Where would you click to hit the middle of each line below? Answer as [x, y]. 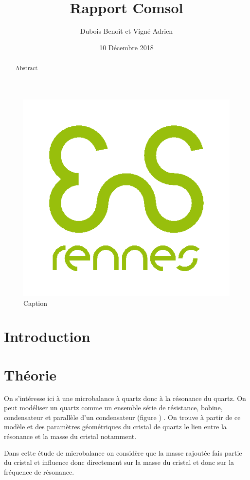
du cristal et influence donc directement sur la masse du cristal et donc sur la [119, 462]
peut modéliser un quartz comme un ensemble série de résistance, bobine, [113, 408]
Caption [36, 303]
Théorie [30, 374]
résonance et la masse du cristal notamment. [70, 436]
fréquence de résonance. [39, 471]
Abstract [27, 68]
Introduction [47, 336]
